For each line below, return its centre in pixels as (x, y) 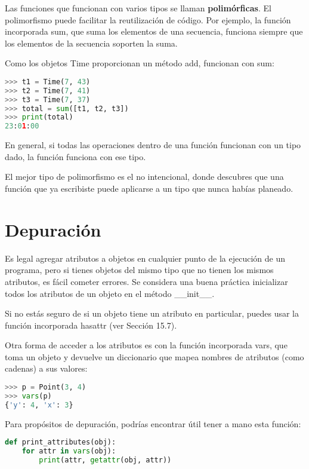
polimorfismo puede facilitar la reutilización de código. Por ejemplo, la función (148, 19)
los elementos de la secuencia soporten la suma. (91, 43)
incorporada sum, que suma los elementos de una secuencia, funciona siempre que (154, 31)
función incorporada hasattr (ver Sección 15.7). (91, 325)
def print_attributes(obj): (61, 442)
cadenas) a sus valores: (46, 368)
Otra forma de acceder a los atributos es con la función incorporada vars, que (146, 345)
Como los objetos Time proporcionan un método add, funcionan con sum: (140, 63)
